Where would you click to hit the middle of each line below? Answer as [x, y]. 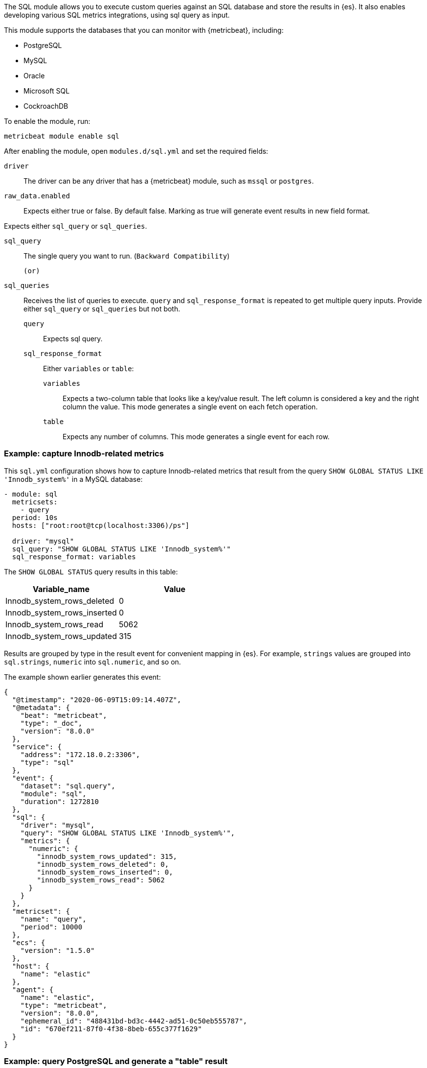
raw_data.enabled [37, 196]
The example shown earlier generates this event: [82, 677]
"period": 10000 [51, 927]
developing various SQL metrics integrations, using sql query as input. [117, 15]
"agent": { [33, 989]
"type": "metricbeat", [64, 1005]
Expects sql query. [73, 339]
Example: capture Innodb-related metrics [84, 454]
